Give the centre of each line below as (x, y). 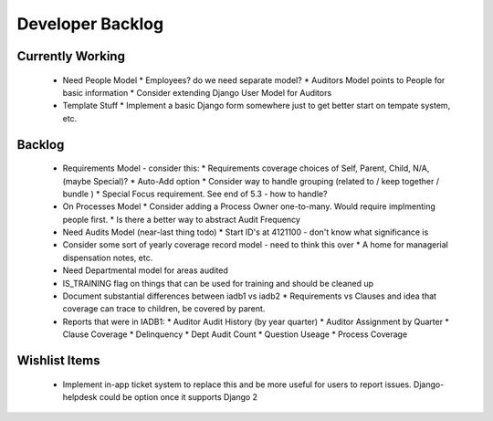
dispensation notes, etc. (108, 258)
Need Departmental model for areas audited (145, 270)
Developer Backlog (90, 24)
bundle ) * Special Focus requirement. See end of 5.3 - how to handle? (195, 194)
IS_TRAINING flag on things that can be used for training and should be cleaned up (218, 283)
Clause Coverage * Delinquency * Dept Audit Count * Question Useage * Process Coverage (235, 334)
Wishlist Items (58, 361)
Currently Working (71, 56)
